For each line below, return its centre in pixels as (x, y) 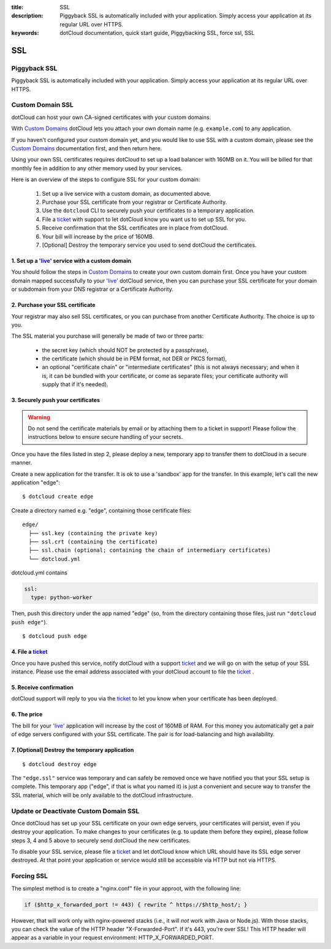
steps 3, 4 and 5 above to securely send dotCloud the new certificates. (101, 840)
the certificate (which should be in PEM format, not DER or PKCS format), (134, 358)
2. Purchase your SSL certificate (53, 305)
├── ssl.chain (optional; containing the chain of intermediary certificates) (150, 550)
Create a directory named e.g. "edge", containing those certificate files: (101, 510)
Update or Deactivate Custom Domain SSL (75, 811)
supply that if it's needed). (75, 384)
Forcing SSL (30, 876)
